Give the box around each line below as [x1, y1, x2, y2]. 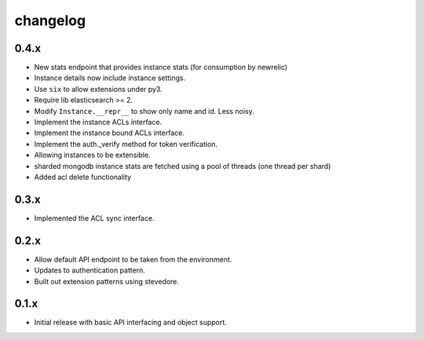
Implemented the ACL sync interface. [34, 213, 155, 223]
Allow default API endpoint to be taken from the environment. [34, 254, 232, 264]
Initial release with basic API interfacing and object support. [34, 318, 227, 327]
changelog [14, 12, 86, 29]
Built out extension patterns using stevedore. [34, 276, 180, 286]
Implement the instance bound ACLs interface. [34, 128, 185, 137]
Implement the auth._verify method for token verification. [34, 139, 218, 148]
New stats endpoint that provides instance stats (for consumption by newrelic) [34, 63, 288, 72]
